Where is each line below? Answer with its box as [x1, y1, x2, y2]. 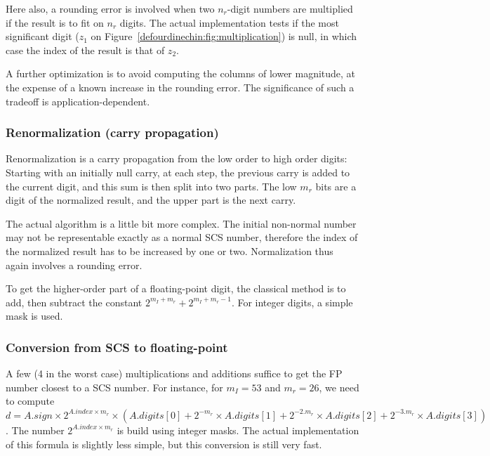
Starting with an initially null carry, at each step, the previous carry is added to [6, 164, 350, 179]
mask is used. [6, 308, 63, 323]
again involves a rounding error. [6, 257, 143, 272]
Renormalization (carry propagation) [6, 124, 219, 141]
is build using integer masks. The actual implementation [117, 422, 359, 437]
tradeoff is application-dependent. [6, 93, 150, 108]
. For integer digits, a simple [231, 294, 353, 309]
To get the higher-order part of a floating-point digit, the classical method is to [6, 281, 346, 296]
